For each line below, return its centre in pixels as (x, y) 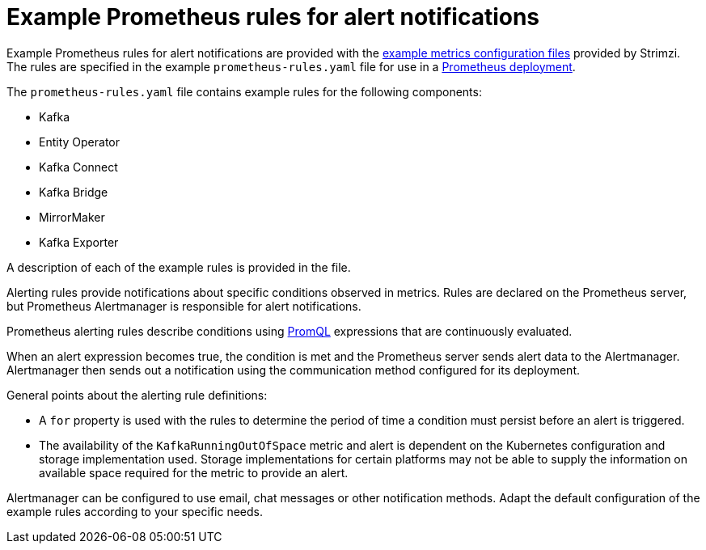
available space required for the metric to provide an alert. (194, 472)
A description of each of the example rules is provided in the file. (179, 267)
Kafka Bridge (74, 192)
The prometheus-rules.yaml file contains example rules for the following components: (244, 91)
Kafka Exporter (79, 242)
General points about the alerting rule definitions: (137, 395)
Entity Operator (79, 142)
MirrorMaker (72, 217)
